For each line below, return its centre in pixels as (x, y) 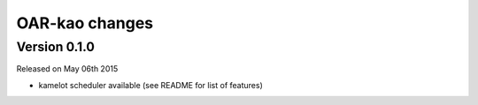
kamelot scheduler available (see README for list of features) (150, 85)
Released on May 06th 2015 (67, 69)
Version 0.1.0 (55, 47)
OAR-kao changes (85, 23)
